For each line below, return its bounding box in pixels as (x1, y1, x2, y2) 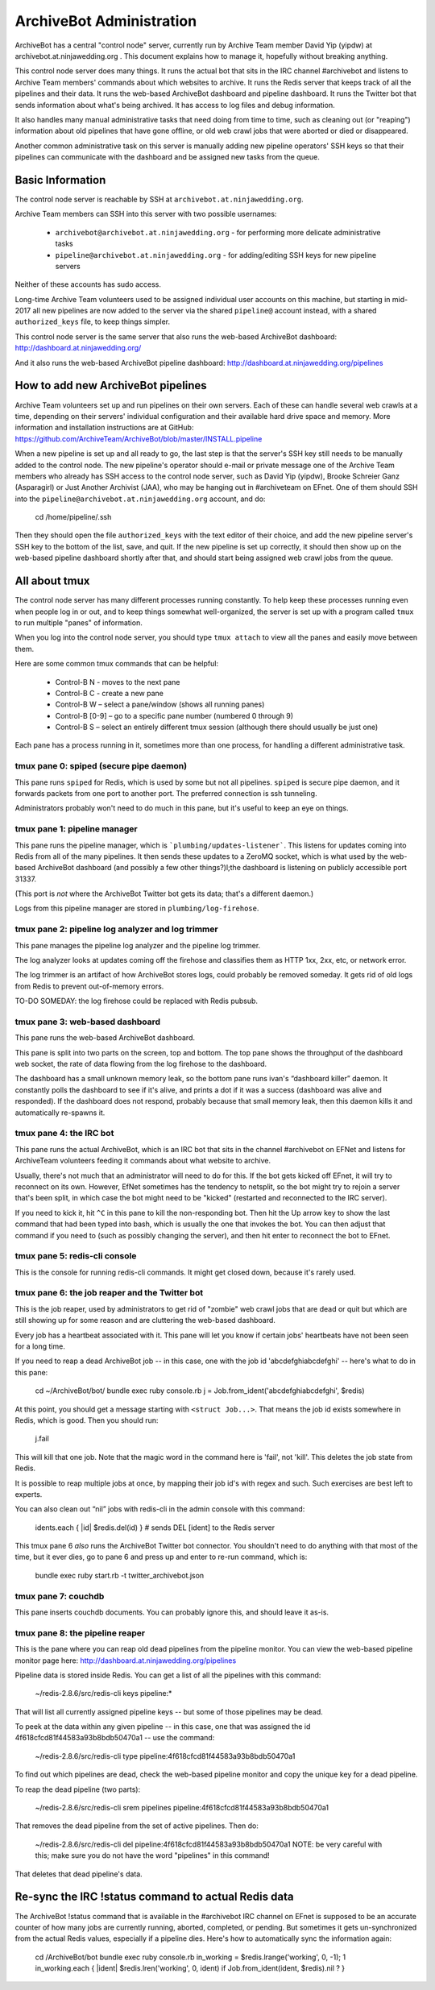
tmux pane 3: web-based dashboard (14, 1016, 161, 1027)
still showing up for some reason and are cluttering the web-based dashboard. (14, 1316, 275, 1325)
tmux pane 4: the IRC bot (14, 1128, 114, 1139)
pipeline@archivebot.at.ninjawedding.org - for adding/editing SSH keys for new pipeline (55, 250, 377, 259)
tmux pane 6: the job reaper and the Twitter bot (14, 1287, 204, 1299)
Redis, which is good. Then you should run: (14, 1415, 159, 1425)
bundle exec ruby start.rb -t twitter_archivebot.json (35, 1570, 205, 1580)
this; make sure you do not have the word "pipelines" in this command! (35, 1851, 270, 1860)
